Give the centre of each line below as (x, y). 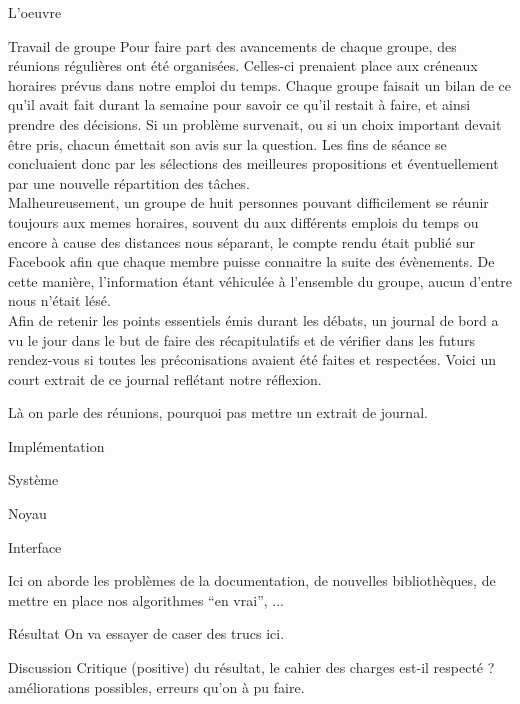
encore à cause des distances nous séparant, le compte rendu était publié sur (241, 241)
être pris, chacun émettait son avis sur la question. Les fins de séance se (227, 143)
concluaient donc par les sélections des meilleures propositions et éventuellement (253, 163)
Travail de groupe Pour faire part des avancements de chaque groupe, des (232, 45)
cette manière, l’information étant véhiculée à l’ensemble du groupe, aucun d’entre (260, 280)
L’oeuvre (35, 12)
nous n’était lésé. (59, 300)
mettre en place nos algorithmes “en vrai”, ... (146, 599)
